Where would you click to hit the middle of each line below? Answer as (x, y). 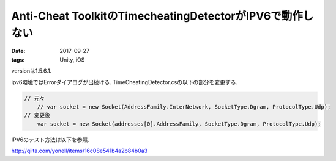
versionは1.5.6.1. (32, 71)
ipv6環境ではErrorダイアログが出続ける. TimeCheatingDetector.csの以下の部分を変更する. (125, 82)
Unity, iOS (72, 59)
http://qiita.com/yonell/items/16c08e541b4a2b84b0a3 (80, 151)
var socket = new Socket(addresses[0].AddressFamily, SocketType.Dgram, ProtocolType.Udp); (179, 124)
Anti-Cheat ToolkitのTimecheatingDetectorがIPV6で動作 (157, 16)
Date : (18, 51)
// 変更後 (37, 115)
